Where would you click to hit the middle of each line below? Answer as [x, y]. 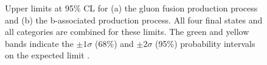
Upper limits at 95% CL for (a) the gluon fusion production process [131, 8]
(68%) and [114, 43]
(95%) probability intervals [205, 43]
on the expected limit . [47, 55]
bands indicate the [39, 43]
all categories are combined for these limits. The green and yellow [127, 32]
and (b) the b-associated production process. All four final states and [134, 20]
